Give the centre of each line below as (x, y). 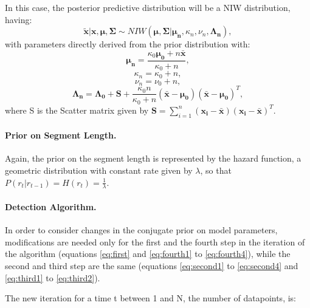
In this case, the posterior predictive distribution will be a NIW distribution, (148, 7)
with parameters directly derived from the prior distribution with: (128, 44)
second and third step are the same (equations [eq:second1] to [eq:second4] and (152, 265)
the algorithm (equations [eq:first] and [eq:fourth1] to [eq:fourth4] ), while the (148, 254)
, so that (216, 170)
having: (19, 19)
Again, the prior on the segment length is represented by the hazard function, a (153, 158)
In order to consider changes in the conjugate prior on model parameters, (141, 230)
